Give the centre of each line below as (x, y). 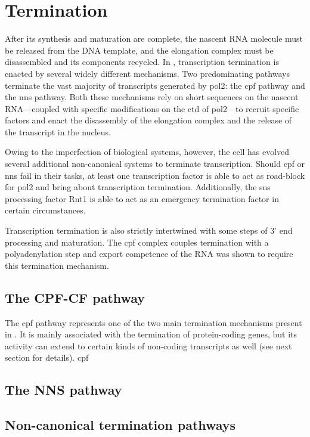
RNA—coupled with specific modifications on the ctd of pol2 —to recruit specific (152, 108)
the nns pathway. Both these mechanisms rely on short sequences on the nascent (152, 97)
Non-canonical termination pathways (120, 425)
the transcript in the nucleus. (58, 131)
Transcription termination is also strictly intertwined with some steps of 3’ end (149, 230)
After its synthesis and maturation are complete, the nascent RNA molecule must (154, 38)
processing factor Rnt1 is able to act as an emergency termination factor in (142, 198)
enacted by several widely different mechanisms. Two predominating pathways (147, 73)
